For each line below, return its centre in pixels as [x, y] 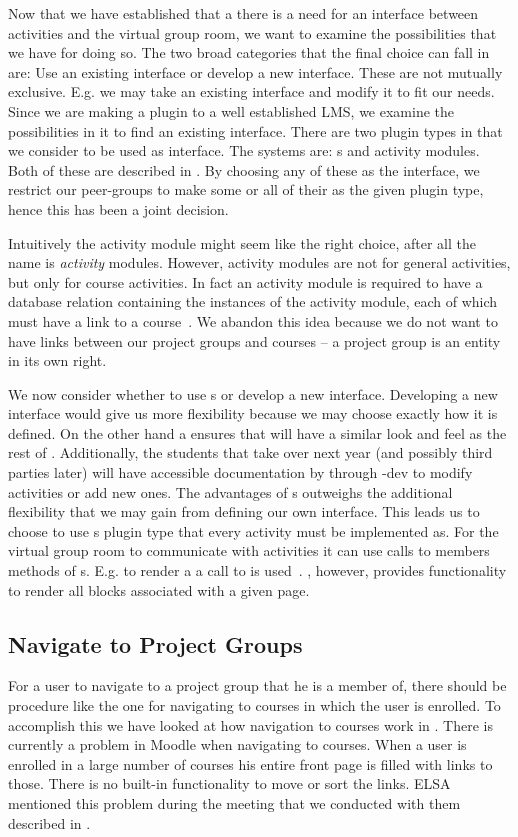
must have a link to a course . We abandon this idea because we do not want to [253, 320]
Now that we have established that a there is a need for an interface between [243, 13]
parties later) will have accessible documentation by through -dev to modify [240, 472]
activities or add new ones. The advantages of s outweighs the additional [230, 491]
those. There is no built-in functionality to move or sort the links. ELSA [229, 783]
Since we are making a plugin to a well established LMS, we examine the [231, 110]
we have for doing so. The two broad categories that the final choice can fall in [249, 52]
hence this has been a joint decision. [118, 208]
